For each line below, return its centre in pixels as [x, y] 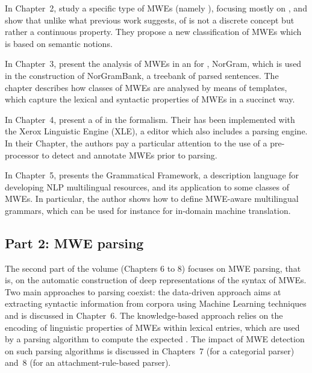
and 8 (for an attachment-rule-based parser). [88, 362]
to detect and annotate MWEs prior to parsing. [129, 155]
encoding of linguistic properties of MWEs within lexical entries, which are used [152, 327]
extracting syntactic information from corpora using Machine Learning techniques [156, 303]
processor [22, 155]
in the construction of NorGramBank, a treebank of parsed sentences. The [142, 75]
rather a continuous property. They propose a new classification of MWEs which [153, 32]
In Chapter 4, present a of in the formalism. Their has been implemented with [150, 119]
